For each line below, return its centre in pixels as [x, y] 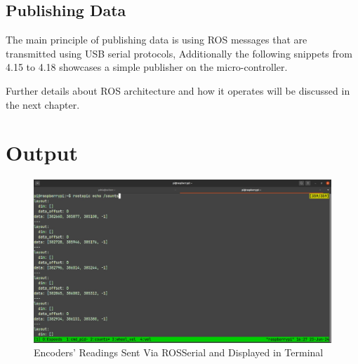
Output [42, 153]
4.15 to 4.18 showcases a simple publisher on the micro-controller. [147, 67]
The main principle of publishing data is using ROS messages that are [157, 40]
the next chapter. [43, 104]
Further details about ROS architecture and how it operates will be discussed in [178, 90]
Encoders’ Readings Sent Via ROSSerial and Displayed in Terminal [179, 352]
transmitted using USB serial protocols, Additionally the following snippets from [179, 53]
